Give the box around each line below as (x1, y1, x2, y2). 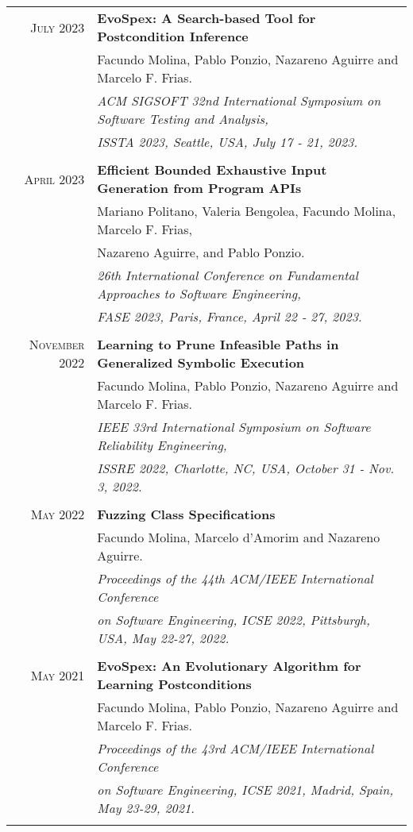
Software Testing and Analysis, (97, 110, 269, 128)
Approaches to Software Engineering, (97, 284, 301, 302)
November (29, 335, 85, 353)
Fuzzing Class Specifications (97, 505, 276, 523)
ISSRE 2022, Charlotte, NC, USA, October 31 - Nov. (97, 459, 395, 477)
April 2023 (24, 169, 85, 188)
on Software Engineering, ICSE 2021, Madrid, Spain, (97, 780, 394, 799)
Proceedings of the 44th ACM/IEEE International (97, 569, 373, 587)
